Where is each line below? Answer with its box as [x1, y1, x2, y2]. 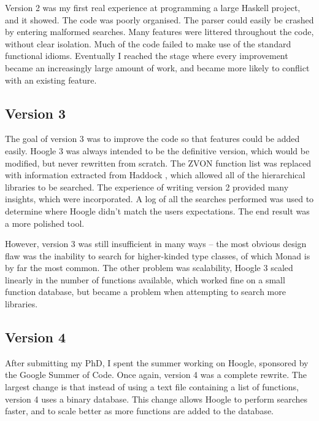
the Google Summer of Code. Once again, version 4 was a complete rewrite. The [5, 368, 307, 381]
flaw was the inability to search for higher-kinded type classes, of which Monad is [5, 249, 310, 262]
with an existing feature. [5, 73, 97, 86]
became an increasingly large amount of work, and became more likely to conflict [5, 61, 310, 74]
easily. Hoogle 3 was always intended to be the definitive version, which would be [5, 144, 310, 157]
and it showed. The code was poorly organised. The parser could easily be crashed [5, 13, 314, 26]
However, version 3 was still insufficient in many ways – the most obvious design [5, 237, 307, 250]
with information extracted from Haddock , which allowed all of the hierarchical [5, 168, 306, 181]
